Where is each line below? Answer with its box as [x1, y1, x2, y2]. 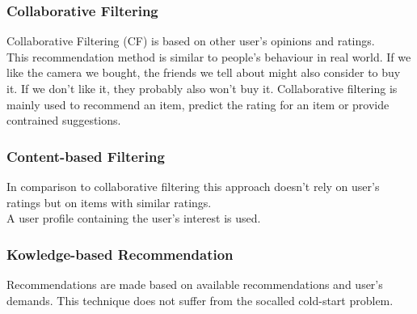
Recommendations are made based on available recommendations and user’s [6, 276, 383, 292]
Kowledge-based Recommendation [6, 244, 234, 264]
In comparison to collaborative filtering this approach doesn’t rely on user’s [6, 178, 380, 194]
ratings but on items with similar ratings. [6, 193, 212, 210]
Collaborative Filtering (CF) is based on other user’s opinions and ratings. [6, 32, 375, 49]
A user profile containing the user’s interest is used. [6, 210, 261, 227]
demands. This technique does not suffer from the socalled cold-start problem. [6, 291, 394, 308]
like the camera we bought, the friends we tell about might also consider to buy [6, 64, 401, 81]
